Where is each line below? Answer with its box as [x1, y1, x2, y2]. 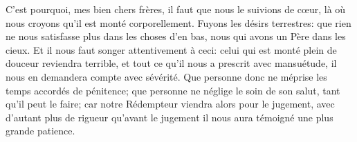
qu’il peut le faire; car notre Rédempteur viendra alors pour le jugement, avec [6, 97, 335, 111]
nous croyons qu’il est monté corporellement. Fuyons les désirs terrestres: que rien [6, 15, 351, 30]
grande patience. [6, 123, 75, 138]
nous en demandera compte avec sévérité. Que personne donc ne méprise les [6, 69, 327, 83]
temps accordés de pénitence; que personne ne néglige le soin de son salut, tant [6, 83, 340, 97]
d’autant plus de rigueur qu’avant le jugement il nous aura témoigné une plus [6, 110, 333, 124]
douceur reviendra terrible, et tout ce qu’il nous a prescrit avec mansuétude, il [6, 56, 337, 70]
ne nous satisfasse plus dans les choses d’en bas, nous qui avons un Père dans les [6, 29, 346, 43]
